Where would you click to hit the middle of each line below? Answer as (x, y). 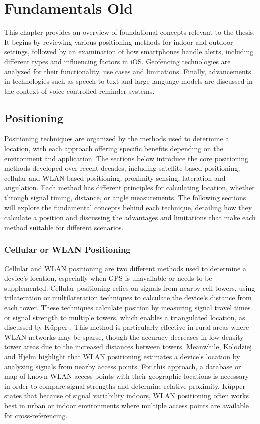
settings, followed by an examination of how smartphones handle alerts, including (129, 51)
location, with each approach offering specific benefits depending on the (114, 149)
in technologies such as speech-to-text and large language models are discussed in (128, 81)
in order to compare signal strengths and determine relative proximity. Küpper (125, 386)
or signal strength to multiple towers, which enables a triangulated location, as (125, 317)
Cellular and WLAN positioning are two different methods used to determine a (125, 268)
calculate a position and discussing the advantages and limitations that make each (130, 217)
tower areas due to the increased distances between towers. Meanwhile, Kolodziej (128, 347)
